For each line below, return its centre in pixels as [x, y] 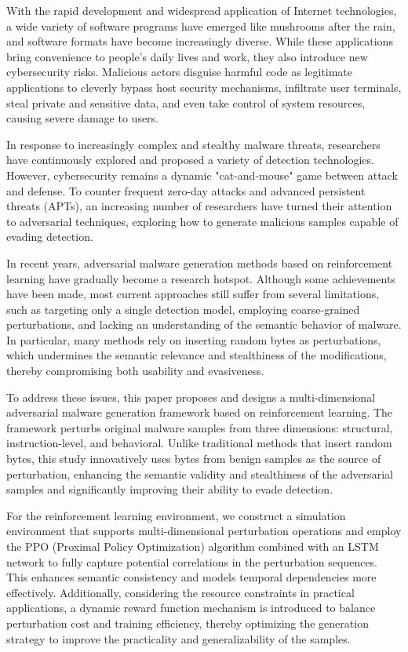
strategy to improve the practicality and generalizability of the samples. [178, 638]
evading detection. [50, 237]
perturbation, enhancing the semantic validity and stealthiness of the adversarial [200, 474]
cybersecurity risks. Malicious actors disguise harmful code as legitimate [180, 72]
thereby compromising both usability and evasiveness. [135, 371]
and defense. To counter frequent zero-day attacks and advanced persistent [186, 190]
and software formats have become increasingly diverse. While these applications [200, 41]
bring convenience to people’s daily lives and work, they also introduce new [187, 56]
